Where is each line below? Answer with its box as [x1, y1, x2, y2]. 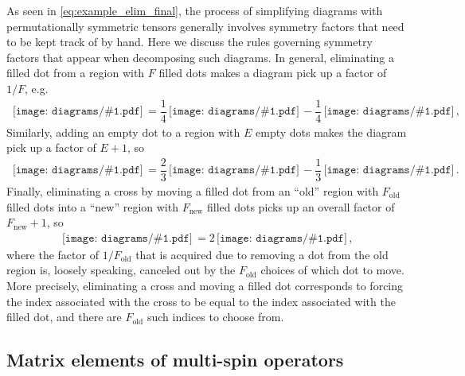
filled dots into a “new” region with [6, 198, 178, 215]
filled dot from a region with [6, 64, 145, 81]
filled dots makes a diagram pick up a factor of [158, 64, 387, 81]
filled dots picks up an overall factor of [206, 198, 395, 215]
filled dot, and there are [6, 308, 122, 325]
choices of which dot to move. [260, 262, 404, 278]
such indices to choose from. [147, 308, 284, 325]
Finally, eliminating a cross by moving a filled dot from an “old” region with [6, 182, 379, 199]
